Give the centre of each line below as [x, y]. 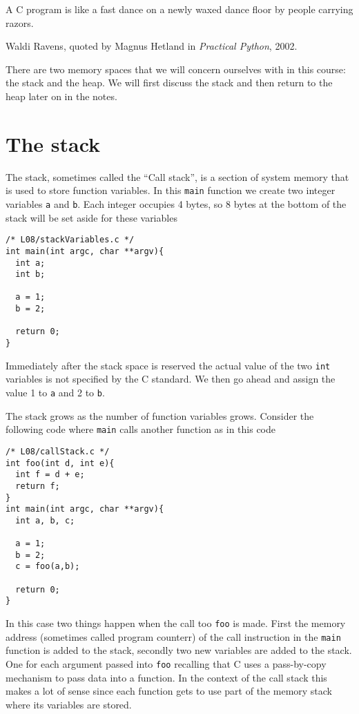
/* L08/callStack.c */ [58, 451]
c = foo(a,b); [48, 567]
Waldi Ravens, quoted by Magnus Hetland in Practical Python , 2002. [152, 46]
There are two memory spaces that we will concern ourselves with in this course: [176, 69]
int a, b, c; [45, 520]
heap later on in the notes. [61, 96]
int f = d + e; [50, 475]
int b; [30, 274]
